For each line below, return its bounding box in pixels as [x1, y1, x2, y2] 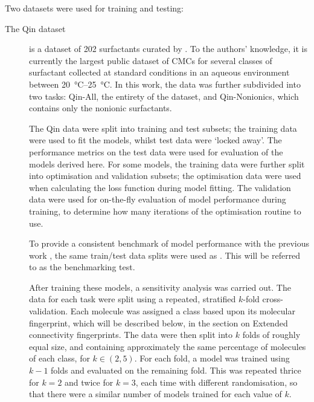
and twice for [65, 375, 114, 388]
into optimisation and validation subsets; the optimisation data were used [29, 169, 301, 182]
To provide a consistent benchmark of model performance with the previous [29, 237, 309, 250]
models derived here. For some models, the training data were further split [29, 157, 305, 170]
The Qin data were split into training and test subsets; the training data [29, 122, 297, 134]
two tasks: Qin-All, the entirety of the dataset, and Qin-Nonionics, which [29, 89, 299, 102]
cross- [262, 293, 283, 305]
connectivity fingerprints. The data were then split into [29, 328, 233, 341]
